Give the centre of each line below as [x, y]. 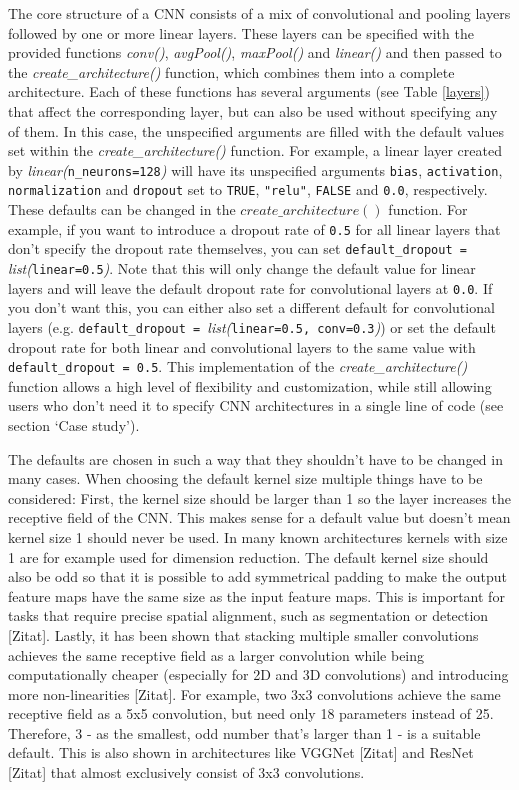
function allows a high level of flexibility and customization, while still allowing [250, 385]
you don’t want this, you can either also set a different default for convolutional [251, 307]
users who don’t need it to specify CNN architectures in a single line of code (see [256, 405]
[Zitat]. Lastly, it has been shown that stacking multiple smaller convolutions [243, 634]
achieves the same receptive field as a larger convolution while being [216, 654]
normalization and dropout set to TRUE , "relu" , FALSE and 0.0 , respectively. [248, 189]
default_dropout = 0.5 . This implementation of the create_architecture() [238, 366]
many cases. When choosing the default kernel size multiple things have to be [245, 478]
